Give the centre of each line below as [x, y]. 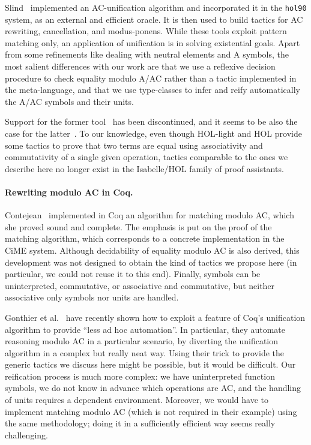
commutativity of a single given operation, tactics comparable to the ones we [146, 157]
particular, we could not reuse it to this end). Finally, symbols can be [133, 274]
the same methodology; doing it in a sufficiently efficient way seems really [140, 423]
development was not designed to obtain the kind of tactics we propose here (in [151, 262]
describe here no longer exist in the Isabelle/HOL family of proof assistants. [144, 168]
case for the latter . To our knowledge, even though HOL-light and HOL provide [153, 133]
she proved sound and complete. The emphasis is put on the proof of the [138, 226]
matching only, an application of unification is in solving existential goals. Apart [152, 42]
